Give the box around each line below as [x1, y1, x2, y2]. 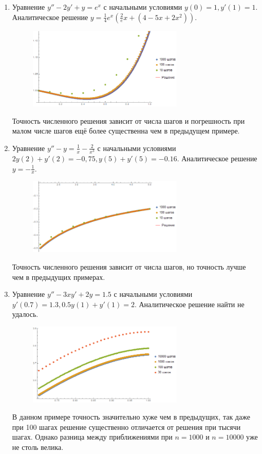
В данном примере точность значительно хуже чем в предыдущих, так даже [12, 411, 250, 422]
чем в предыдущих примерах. [12, 271, 105, 282]
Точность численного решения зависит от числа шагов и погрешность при [12, 115, 245, 126]
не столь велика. [12, 442, 64, 452]
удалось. [12, 309, 39, 319]
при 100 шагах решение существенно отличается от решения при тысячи [12, 421, 241, 432]
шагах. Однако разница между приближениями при [12, 431, 173, 442]
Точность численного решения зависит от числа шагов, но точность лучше [12, 261, 246, 272]
